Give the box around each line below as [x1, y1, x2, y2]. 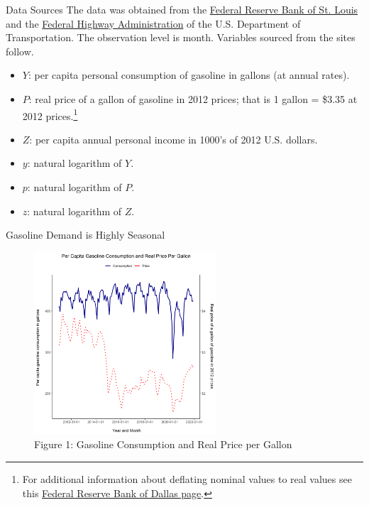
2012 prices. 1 [22, 106, 78, 123]
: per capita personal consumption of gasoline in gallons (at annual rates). [28, 67, 350, 82]
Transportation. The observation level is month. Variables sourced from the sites [6, 30, 356, 45]
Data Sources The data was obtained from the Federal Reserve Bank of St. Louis [6, 2, 358, 16]
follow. [6, 43, 34, 58]
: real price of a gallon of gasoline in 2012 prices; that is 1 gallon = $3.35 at [28, 91, 358, 106]
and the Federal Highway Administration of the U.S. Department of [6, 16, 301, 31]
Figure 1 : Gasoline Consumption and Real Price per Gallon [34, 437, 292, 452]
